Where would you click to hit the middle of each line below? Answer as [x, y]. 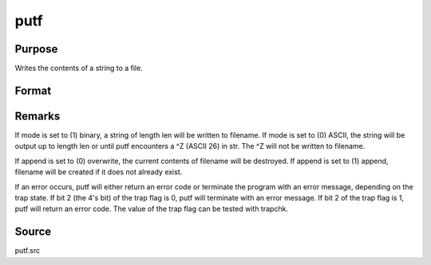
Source [33, 232]
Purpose [36, 49]
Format [33, 90]
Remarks [38, 116]
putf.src [27, 251]
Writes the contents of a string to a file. [79, 68]
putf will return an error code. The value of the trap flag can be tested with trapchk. [152, 209]
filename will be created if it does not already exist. [99, 172]
